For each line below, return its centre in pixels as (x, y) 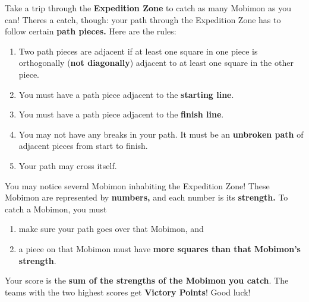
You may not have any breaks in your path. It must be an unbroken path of (161, 134)
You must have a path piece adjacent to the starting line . (126, 94)
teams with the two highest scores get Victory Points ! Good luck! (128, 292)
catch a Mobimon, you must (56, 209)
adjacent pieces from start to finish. (83, 146)
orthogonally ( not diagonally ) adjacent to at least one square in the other (156, 63)
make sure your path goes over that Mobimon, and (111, 229)
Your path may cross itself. (68, 165)
